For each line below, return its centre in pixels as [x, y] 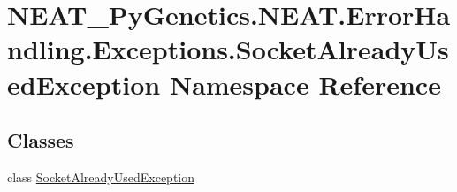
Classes [41, 140]
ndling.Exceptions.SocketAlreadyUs [228, 49]
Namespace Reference [305, 84]
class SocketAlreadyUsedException [101, 177]
